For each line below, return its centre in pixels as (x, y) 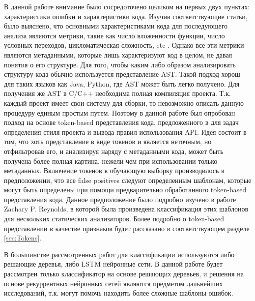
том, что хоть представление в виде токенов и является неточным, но (108, 141)
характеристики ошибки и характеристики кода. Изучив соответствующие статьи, (126, 16)
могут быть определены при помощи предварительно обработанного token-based (125, 190)
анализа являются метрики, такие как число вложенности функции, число (114, 35)
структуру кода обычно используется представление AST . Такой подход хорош (122, 74)
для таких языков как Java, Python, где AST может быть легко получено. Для (122, 83)
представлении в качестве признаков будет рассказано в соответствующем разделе (127, 228)
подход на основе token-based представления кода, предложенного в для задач (121, 122)
